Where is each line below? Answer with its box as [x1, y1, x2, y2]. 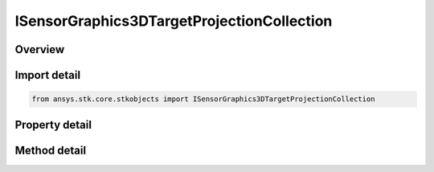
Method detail [14, 143, 87, 157]
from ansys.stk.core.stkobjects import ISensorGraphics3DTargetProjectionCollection [31, 95, 375, 104]
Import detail [14, 68, 80, 82]
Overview [14, 43, 65, 56]
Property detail [14, 117, 92, 132]
